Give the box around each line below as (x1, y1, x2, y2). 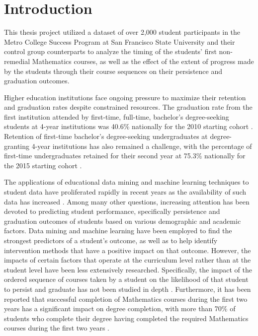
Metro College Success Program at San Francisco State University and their (4, 36, 235, 47)
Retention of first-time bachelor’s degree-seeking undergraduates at (4, 131, 208, 141)
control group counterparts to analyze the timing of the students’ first (4, 46, 217, 57)
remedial (4, 56, 30, 66)
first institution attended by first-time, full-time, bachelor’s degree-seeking (4, 111, 229, 122)
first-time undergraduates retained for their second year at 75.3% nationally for (4, 150, 246, 161)
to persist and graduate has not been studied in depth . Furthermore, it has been (4, 283, 251, 294)
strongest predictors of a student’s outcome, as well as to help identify (4, 235, 218, 245)
